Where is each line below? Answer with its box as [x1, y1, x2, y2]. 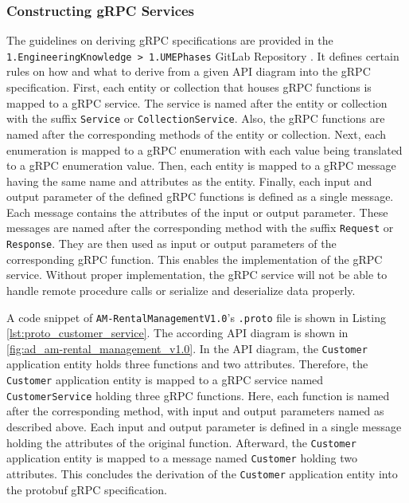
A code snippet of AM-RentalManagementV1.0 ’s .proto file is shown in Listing [6, 308, 386, 325]
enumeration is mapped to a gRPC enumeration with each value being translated [6, 141, 403, 158]
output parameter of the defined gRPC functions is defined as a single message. [6, 188, 394, 205]
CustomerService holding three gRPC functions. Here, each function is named [6, 387, 390, 403]
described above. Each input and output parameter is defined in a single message [6, 418, 402, 434]
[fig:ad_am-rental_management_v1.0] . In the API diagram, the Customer [6, 340, 368, 356]
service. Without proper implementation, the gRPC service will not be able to [6, 266, 388, 283]
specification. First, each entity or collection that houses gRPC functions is [6, 79, 372, 96]
